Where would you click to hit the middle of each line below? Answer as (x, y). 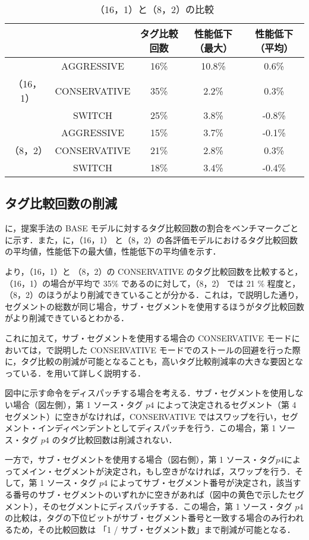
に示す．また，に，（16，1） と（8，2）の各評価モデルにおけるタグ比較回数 (152, 239)
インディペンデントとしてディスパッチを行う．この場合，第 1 (157, 428)
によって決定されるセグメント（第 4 (227, 404)
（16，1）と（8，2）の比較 (154, 9)
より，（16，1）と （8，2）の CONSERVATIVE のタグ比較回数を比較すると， (154, 271)
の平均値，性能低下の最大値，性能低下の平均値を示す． (113, 251)
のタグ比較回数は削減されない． (114, 439)
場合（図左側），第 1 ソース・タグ (78, 404)
